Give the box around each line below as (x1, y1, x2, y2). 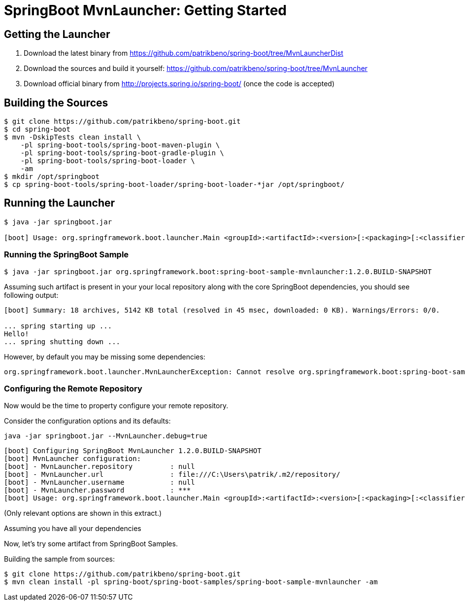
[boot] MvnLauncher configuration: (4, 455, 141, 463)
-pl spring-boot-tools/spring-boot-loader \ (20, 157, 195, 165)
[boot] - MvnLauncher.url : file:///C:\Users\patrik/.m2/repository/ (4, 470, 340, 479)
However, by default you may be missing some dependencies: (4, 352, 205, 361)
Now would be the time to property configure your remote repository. (4, 401, 229, 410)
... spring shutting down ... (4, 337, 121, 346)
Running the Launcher (4, 197, 115, 210)
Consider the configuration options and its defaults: (4, 417, 171, 426)
